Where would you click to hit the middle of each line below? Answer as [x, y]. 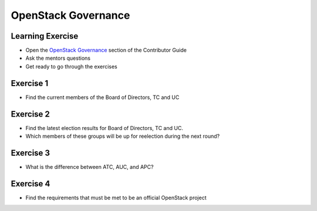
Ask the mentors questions [58, 58]
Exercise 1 [30, 83]
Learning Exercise [45, 36]
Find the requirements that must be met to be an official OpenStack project [116, 198]
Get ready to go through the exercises [71, 66]
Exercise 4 [31, 184]
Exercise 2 [30, 114]
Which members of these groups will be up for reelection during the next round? [123, 136]
